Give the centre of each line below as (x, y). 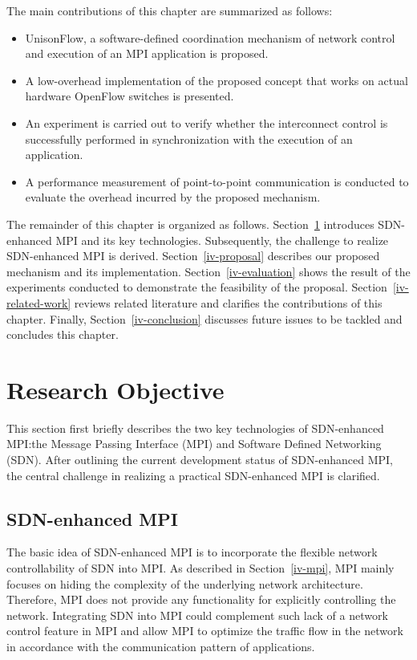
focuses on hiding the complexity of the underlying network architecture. (185, 583)
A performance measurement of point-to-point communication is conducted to (217, 181)
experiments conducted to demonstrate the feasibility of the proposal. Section (197, 287)
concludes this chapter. (63, 334)
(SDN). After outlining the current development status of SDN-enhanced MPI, (200, 459)
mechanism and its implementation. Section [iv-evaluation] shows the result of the (208, 271)
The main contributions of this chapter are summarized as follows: (170, 10)
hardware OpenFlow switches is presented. (130, 96)
